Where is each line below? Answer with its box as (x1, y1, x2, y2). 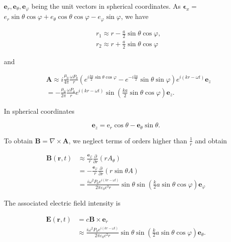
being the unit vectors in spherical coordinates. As (31, 1, 181, 11)
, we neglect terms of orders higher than (68, 135, 187, 145)
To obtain (4, 135, 33, 145)
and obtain (195, 135, 227, 145)
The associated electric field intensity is (4, 198, 121, 208)
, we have (121, 11, 149, 21)
